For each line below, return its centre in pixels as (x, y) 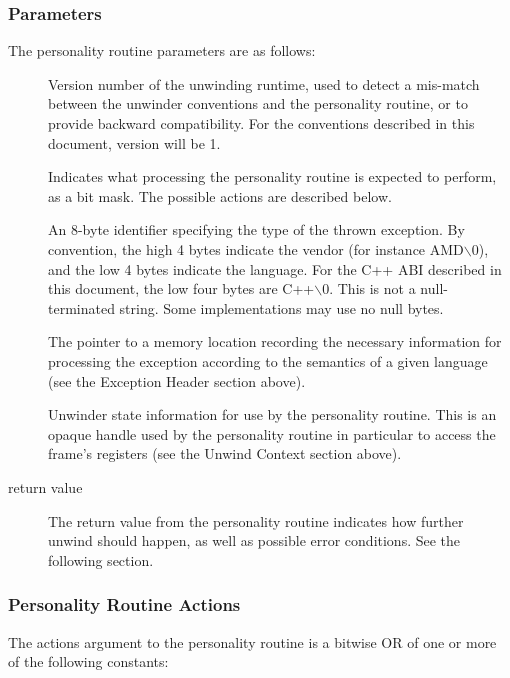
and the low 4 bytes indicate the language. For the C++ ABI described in (275, 268)
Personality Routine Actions (124, 604)
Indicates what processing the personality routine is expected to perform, (272, 176)
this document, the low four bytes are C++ (181, 288)
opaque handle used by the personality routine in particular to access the (272, 433)
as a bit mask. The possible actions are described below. (220, 195)
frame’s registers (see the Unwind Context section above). (225, 453)
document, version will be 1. (134, 142)
